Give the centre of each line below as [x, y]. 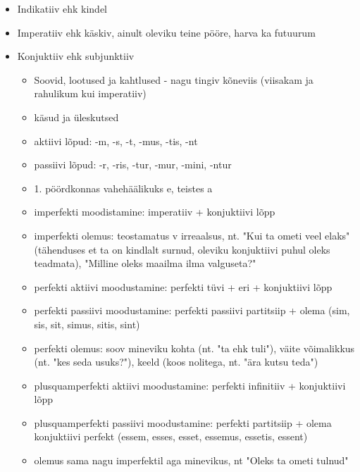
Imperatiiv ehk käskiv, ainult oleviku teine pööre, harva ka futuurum [166, 32]
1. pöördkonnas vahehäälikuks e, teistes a [123, 188]
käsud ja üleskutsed [76, 117]
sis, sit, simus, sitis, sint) [87, 324]
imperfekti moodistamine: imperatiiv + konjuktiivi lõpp [155, 212]
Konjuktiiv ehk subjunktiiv [76, 56]
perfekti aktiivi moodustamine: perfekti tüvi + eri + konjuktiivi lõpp [183, 286]
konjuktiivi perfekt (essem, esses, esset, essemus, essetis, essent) [171, 436]
